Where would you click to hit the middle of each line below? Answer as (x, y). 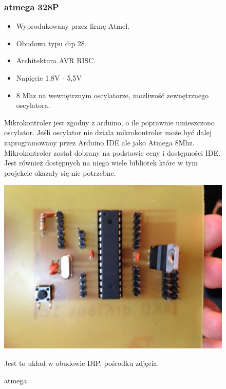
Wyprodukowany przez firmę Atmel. (73, 26)
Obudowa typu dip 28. (51, 43)
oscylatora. (33, 105)
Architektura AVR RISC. (56, 60)
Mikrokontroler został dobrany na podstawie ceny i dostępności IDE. (112, 152)
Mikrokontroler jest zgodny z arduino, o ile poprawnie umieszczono (109, 122)
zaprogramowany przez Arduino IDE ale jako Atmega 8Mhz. (99, 142)
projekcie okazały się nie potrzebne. (60, 172)
